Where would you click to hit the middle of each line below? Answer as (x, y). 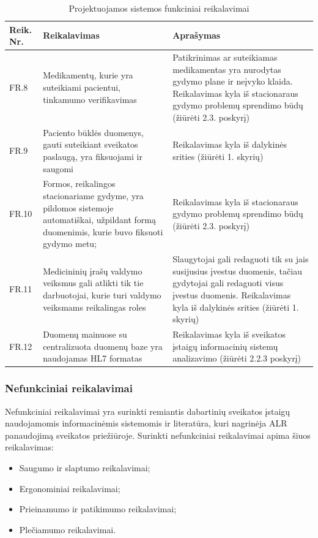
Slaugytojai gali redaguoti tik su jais (241, 259)
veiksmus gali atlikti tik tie (93, 283)
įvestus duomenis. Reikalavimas (232, 295)
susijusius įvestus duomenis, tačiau (237, 271)
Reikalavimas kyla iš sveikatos (229, 334)
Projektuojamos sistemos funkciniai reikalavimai (159, 8)
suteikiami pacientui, (82, 87)
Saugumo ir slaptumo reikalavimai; (85, 467)
